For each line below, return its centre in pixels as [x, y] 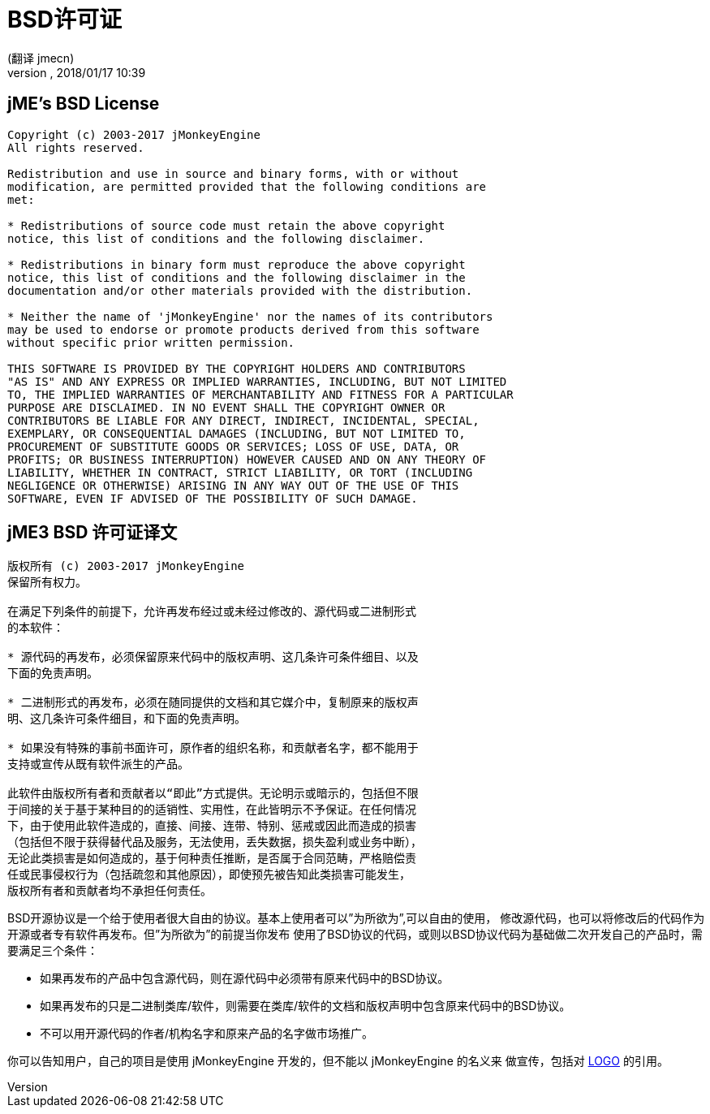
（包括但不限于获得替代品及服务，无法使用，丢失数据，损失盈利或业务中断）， [215, 842]
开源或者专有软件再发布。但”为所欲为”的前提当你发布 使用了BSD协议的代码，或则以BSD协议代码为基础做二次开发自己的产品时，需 [355, 935]
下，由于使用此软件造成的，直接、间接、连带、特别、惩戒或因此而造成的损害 [212, 826]
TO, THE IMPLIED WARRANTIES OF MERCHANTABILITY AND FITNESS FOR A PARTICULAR [260, 394]
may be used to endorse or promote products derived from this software [243, 329]
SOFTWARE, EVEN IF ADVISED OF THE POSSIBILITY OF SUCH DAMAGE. [213, 498]
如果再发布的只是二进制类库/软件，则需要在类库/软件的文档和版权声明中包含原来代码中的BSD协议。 [306, 1006]
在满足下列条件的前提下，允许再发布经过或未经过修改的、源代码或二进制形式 [212, 612]
